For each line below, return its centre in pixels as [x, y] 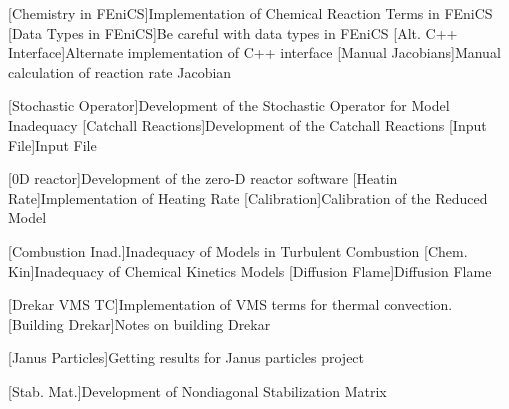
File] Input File [52, 144]
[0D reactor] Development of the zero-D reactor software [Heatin [203, 178]
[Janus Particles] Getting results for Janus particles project [186, 357]
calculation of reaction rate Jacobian [120, 71]
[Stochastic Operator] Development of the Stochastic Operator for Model [229, 105]
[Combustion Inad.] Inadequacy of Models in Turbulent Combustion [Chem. [238, 250]
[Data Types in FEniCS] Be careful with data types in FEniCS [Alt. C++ [233, 32]
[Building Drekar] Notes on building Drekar [139, 323]
